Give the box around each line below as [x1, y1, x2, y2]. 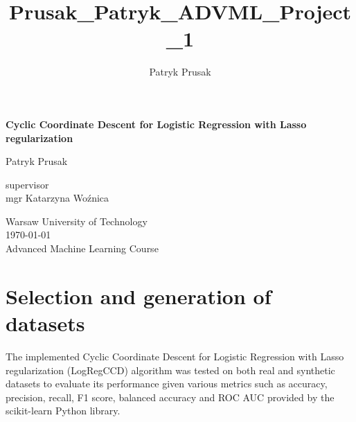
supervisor [6, 177, 49, 191]
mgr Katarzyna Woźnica [6, 191, 109, 205]
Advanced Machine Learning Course [6, 241, 159, 256]
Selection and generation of [6, 281, 272, 310]
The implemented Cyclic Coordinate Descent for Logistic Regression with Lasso [6, 349, 344, 363]
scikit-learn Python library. [6, 403, 121, 418]
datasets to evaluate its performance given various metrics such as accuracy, [6, 376, 328, 391]
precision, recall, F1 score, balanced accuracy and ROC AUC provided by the [6, 389, 335, 404]
